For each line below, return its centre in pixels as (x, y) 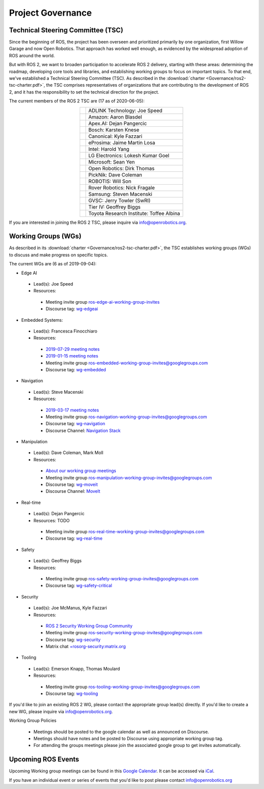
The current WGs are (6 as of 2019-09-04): (53, 264)
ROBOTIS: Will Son (110, 181)
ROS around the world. (32, 55)
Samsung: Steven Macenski (120, 194)
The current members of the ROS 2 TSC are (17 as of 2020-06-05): (77, 101)
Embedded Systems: (42, 320)
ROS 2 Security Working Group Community (89, 626)
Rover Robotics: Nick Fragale (121, 188)
